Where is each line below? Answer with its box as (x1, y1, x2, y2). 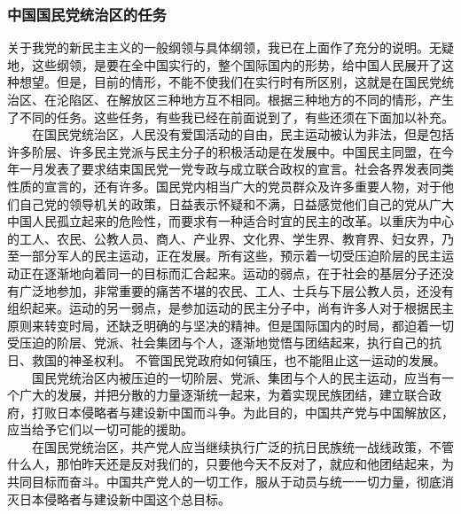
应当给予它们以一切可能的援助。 (7, 420, 193, 439)
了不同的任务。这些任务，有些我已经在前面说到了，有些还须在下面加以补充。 (7, 107, 454, 126)
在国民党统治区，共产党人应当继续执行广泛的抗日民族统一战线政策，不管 (31, 437, 454, 456)
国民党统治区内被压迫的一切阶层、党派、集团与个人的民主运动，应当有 (31, 368, 441, 386)
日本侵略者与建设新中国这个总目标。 (19, 489, 230, 508)
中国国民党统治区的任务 (7, 3, 167, 25)
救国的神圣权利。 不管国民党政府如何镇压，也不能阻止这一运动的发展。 (31, 350, 446, 369)
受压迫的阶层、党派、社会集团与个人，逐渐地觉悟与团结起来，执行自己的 (7, 333, 429, 352)
